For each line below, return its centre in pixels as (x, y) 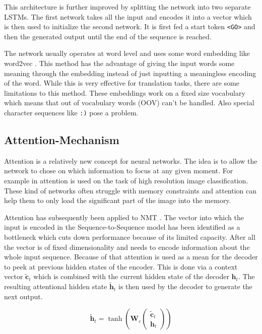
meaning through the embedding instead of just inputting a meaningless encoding (130, 73)
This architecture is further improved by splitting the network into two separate (127, 7)
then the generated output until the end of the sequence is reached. (108, 36)
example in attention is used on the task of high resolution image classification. (126, 181)
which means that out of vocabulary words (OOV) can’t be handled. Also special (129, 103)
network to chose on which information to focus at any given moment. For (119, 171)
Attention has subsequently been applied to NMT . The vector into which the (124, 217)
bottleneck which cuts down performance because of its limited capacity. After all (130, 237)
